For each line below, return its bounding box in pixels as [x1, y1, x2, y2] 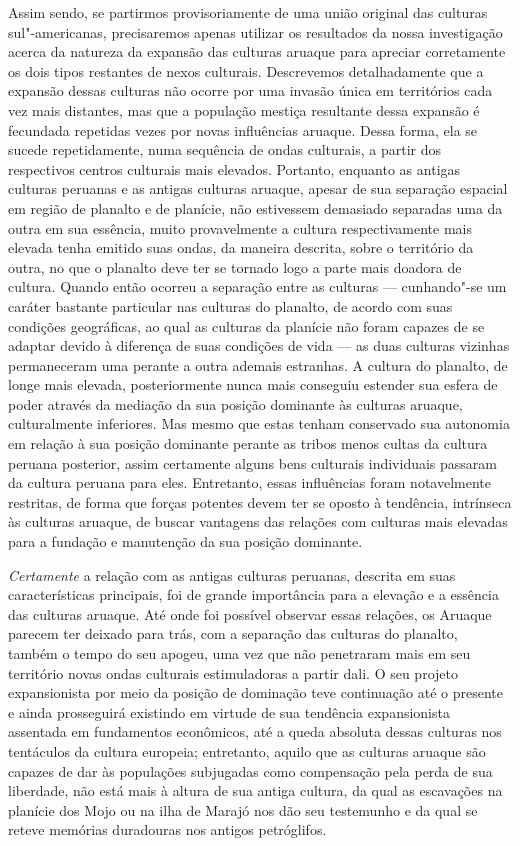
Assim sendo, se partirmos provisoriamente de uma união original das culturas [8, 2, 488, 22]
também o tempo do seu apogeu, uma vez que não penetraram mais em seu [8, 643, 471, 663]
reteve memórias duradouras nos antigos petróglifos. [8, 819, 327, 840]
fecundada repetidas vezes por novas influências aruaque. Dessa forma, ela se [8, 119, 478, 140]
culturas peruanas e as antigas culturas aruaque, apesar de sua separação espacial [8, 178, 508, 199]
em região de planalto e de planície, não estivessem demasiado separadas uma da [8, 197, 503, 218]
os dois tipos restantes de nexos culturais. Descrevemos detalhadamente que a [8, 60, 484, 81]
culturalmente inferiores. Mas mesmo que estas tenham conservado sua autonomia [8, 413, 510, 434]
